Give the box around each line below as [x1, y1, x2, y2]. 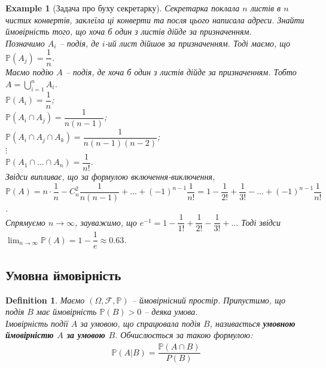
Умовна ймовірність [5, 265, 121, 284]
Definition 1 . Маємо [5, 293, 85, 306]
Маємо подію [5, 66, 54, 78]
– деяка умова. [144, 305, 198, 318]
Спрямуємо [5, 216, 45, 228]
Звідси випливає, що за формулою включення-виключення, [5, 170, 215, 183]
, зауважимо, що [75, 216, 137, 228]
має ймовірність [36, 305, 97, 318]
